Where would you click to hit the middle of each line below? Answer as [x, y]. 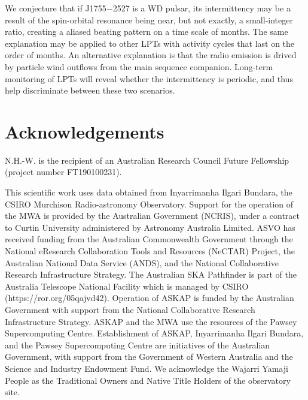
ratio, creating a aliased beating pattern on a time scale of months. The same [147, 31]
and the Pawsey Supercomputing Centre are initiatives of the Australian [138, 345]
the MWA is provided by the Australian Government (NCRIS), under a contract [152, 216]
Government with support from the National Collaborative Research [130, 309]
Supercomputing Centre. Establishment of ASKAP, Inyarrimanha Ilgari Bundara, [154, 333]
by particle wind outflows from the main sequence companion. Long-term [139, 66]
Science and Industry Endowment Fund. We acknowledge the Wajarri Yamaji [147, 368]
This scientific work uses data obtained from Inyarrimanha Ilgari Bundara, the [149, 192]
